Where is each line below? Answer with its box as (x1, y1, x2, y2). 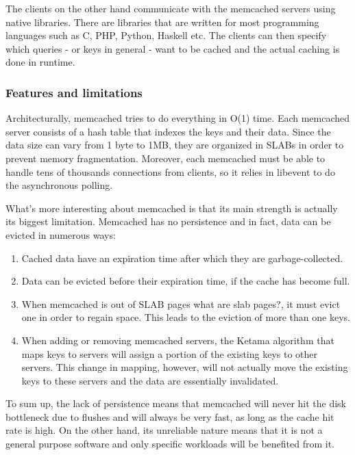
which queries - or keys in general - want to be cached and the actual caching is (5, 41, 340, 55)
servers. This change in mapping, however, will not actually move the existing (21, 360, 348, 374)
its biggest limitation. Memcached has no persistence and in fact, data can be (5, 214, 331, 229)
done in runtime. (5, 55, 75, 69)
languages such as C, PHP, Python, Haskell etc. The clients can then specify (5, 28, 327, 42)
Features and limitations (5, 83, 143, 101)
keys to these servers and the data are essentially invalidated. (21, 373, 279, 387)
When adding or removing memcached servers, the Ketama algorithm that (21, 333, 334, 347)
